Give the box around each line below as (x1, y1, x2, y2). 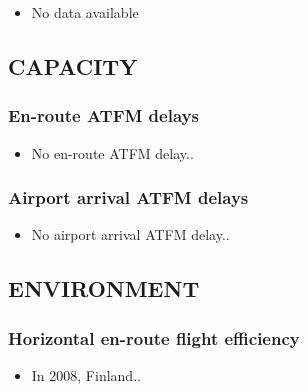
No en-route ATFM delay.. (31, 142, 194, 163)
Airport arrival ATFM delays (8, 185, 249, 210)
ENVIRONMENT (8, 273, 200, 304)
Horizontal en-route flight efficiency (8, 325, 300, 350)
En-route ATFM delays (8, 103, 199, 128)
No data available (31, 2, 139, 22)
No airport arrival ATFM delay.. (31, 224, 230, 245)
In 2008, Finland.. (31, 365, 141, 385)
